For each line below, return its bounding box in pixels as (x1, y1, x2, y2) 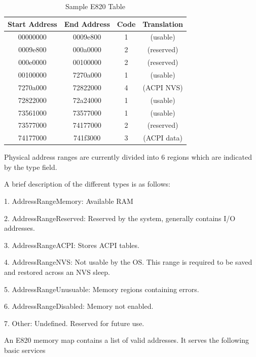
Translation (142, 18, 183, 29)
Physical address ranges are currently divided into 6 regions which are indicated (4, 152, 252, 162)
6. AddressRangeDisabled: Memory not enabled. (4, 301, 154, 311)
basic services (4, 345, 46, 355)
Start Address (8, 18, 57, 29)
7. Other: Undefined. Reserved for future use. (4, 317, 144, 328)
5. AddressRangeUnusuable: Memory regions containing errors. (4, 283, 199, 294)
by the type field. (4, 161, 57, 172)
